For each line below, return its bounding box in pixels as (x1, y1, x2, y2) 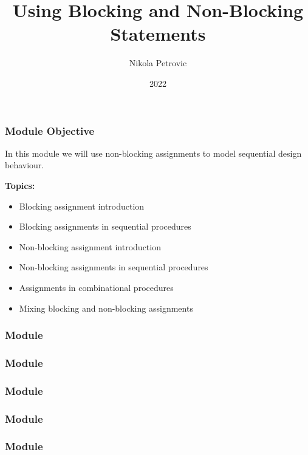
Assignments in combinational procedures (19, 281, 174, 293)
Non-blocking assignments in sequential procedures (19, 261, 208, 273)
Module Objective (5, 123, 95, 138)
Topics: (5, 179, 35, 191)
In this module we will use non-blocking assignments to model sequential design (5, 146, 302, 159)
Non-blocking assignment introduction (19, 240, 161, 253)
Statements (110, 21, 206, 46)
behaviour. (5, 159, 44, 171)
